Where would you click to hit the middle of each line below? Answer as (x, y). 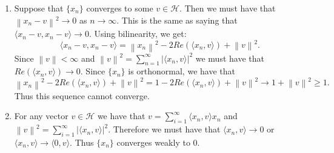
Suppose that (39, 8)
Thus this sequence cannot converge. (82, 95)
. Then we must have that (228, 8)
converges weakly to (153, 142)
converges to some (120, 8)
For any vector (41, 116)
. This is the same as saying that (177, 20)
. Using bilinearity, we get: (138, 34)
